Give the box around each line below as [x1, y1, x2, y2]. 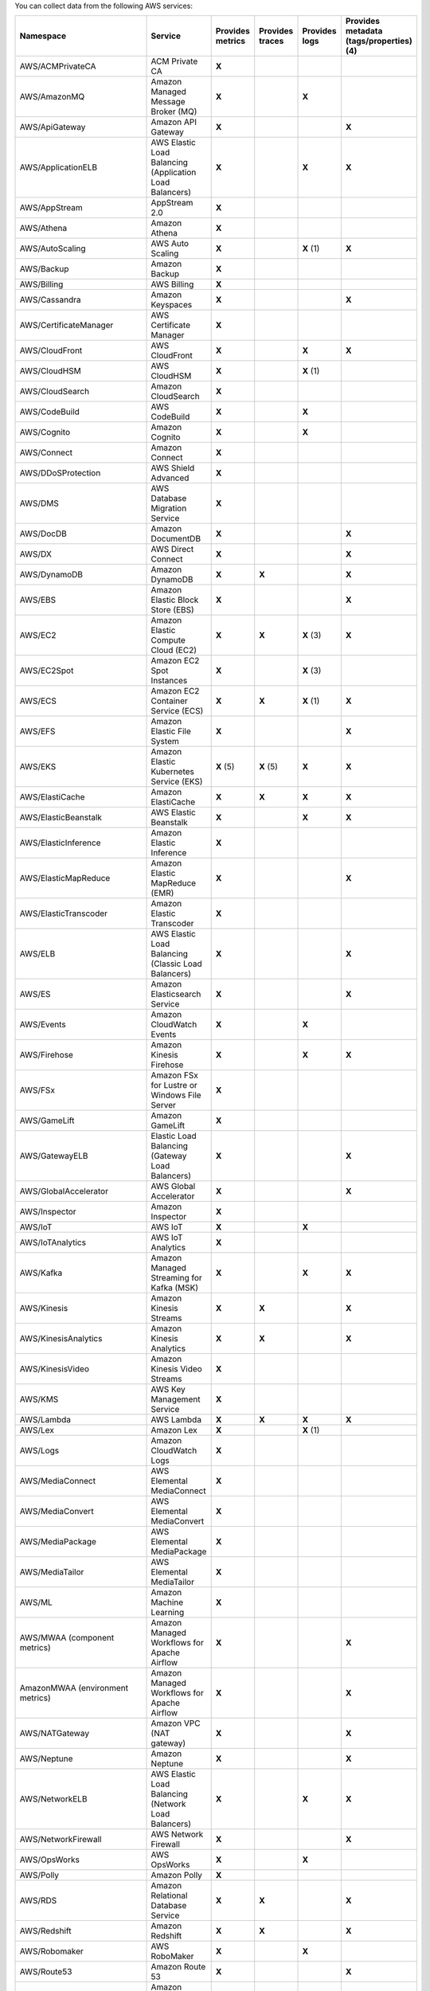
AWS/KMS [19, 1394, 59, 1405]
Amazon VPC [150, 1718, 201, 1729]
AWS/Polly [19, 1870, 60, 1881]
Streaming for [150, 1273, 202, 1284]
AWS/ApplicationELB [19, 162, 98, 173]
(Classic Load [150, 958, 202, 969]
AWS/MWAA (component [19, 1633, 115, 1644]
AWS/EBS [19, 594, 57, 605]
